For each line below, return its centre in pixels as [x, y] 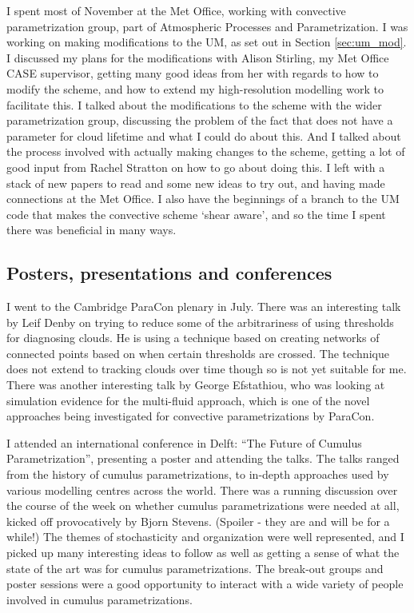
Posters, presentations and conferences [169, 273]
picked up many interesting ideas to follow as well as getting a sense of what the [203, 553]
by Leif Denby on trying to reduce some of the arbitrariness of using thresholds [200, 322]
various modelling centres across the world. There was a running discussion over [202, 490]
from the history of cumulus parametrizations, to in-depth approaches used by [198, 474]
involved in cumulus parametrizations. [100, 599]
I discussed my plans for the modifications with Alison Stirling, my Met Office [198, 57]
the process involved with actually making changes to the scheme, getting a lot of [206, 151]
